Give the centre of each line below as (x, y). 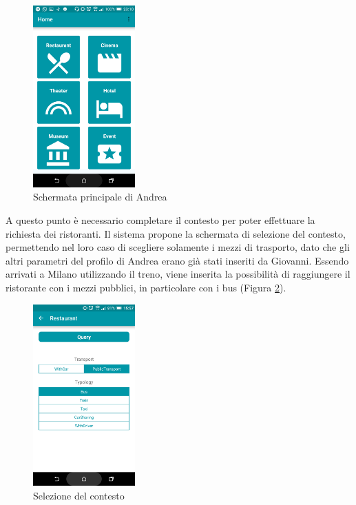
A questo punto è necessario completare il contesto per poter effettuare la (160, 219)
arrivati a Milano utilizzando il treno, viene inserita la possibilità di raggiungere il (178, 274)
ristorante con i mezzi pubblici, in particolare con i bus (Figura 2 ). (146, 287)
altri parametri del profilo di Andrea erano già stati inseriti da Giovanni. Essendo (177, 260)
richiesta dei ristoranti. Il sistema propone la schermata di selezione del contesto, (176, 233)
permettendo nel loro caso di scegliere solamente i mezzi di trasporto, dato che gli (178, 247)
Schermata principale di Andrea (100, 197)
